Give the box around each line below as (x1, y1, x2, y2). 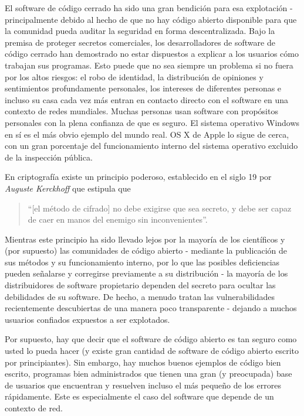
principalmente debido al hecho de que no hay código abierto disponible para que (5, 13, 297, 25)
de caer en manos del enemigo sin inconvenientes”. (28, 213, 208, 226)
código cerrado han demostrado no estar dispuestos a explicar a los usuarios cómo (5, 47, 299, 60)
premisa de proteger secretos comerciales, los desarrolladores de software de (5, 36, 275, 48)
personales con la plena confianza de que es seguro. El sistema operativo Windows (5, 116, 300, 128)
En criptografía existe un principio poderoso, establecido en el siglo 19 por (5, 171, 272, 183)
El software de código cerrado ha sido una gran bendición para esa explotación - (5, 2, 293, 13)
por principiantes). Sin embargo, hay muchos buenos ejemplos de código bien (5, 356, 281, 368)
